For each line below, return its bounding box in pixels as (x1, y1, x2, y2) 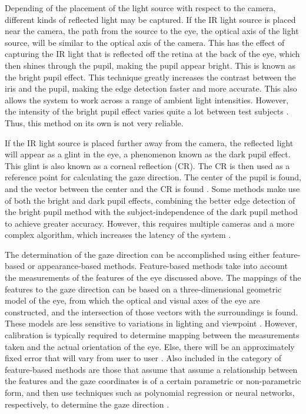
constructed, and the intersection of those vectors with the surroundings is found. (5, 305, 298, 318)
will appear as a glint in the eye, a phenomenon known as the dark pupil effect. (5, 148, 291, 160)
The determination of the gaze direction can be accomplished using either (5, 248, 270, 260)
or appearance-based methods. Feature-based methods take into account (27, 260, 288, 272)
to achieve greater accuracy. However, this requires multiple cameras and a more (5, 217, 295, 229)
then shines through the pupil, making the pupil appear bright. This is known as (5, 59, 296, 71)
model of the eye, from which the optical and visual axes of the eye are (5, 294, 260, 307)
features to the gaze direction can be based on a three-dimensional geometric (5, 282, 282, 295)
